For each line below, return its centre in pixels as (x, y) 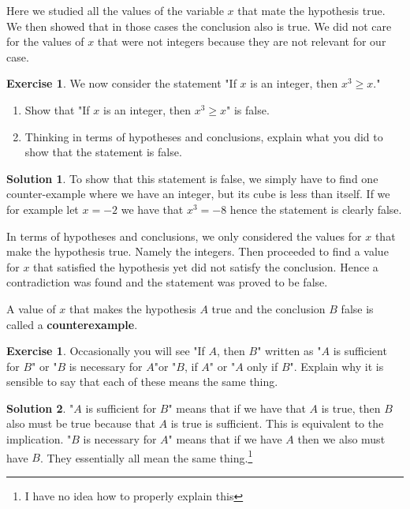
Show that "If (57, 109)
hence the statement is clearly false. (316, 209)
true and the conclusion (268, 308)
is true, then (351, 408)
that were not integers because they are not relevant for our (242, 41)
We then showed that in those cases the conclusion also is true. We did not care (199, 26)
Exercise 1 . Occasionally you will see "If (106, 351)
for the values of (45, 41)
